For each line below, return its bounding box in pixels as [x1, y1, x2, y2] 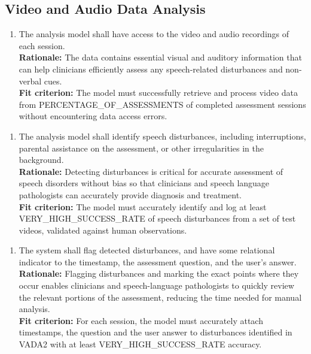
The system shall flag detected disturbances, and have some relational [19, 244, 275, 256]
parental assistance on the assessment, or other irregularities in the [19, 141, 264, 154]
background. [19, 153, 64, 166]
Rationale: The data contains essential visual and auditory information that [19, 51, 302, 63]
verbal [19, 74, 42, 87]
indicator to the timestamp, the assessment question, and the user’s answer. [19, 255, 297, 268]
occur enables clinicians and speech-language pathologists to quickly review [19, 279, 294, 292]
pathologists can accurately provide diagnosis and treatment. [19, 188, 242, 201]
